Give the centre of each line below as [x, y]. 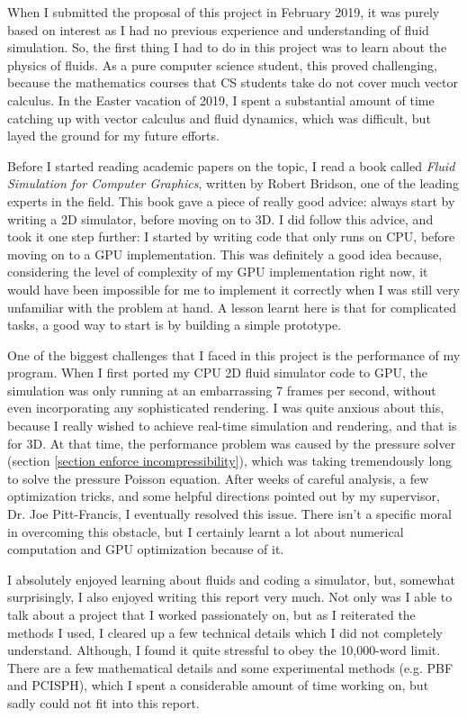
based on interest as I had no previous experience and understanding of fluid [218, 29]
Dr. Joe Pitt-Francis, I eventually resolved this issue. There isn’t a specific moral [229, 514]
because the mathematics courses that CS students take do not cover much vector [233, 82]
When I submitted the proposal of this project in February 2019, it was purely [224, 12]
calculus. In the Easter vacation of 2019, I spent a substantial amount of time [221, 100]
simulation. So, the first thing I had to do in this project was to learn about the [227, 47]
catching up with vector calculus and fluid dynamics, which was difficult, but [219, 118]
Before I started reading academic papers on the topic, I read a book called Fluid [231, 165]
